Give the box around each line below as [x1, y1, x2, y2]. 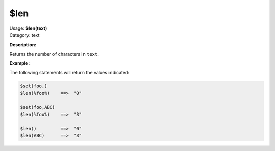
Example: [9, 60, 30, 66]
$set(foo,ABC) [20, 104, 56, 110]
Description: [9, 42, 37, 48]
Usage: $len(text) [9, 25, 47, 31]
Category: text [9, 32, 40, 38]
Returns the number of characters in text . [9, 51, 99, 57]
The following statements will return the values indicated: [9, 69, 130, 75]
